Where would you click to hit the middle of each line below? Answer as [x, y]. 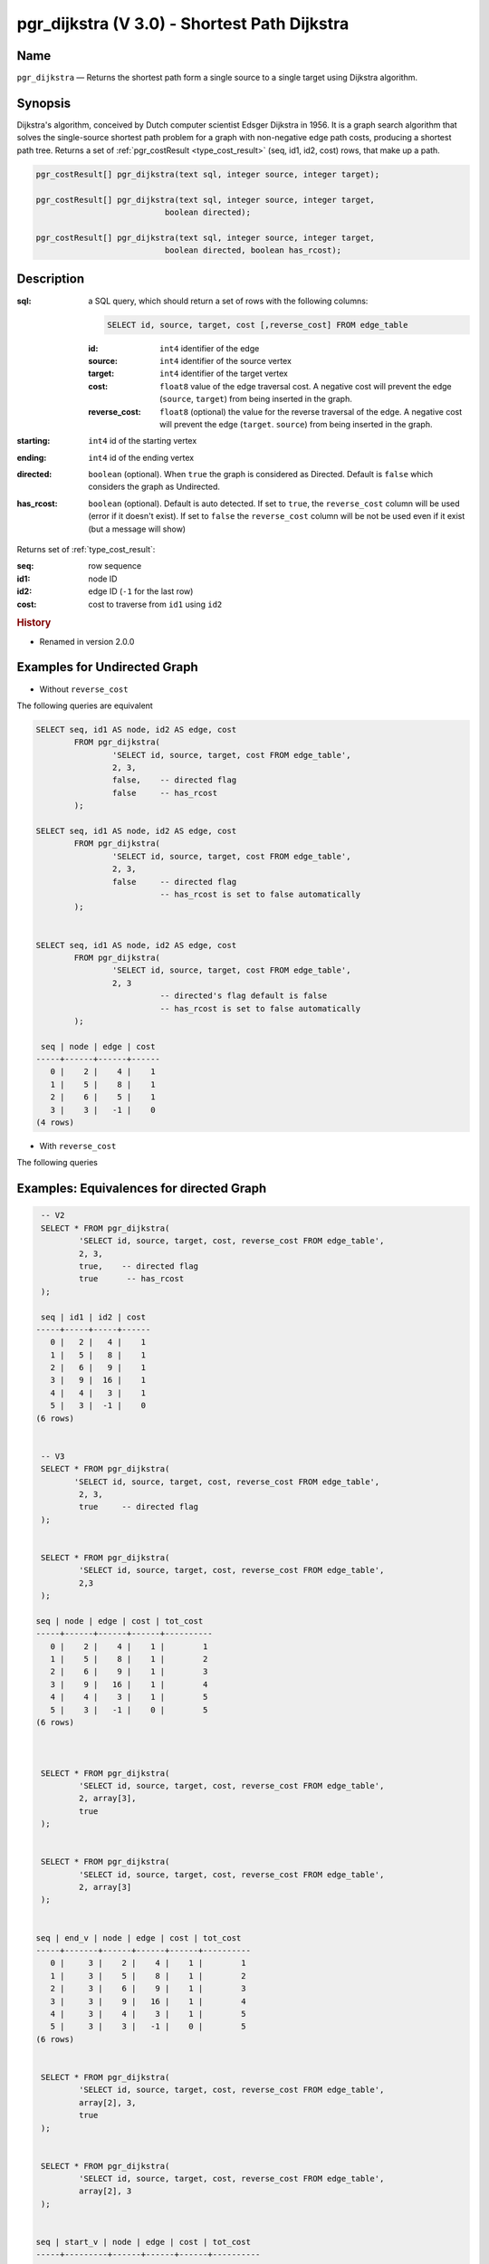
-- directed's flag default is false [244, 996]
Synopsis [44, 103]
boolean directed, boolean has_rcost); [253, 250]
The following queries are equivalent [85, 705]
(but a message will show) [137, 529]
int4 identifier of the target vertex [224, 374]
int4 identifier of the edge [210, 348]
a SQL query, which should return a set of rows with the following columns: [228, 301]
